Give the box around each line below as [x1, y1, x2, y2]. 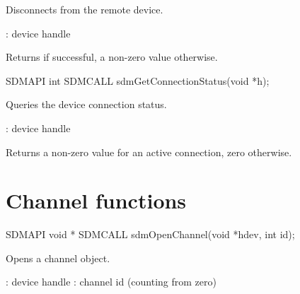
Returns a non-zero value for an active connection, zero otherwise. [6, 144, 292, 159]
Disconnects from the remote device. [6, 2, 163, 16]
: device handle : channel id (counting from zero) [6, 274, 217, 289]
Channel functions [6, 186, 187, 215]
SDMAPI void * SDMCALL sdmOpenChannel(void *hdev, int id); [6, 227, 295, 242]
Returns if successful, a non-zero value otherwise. [6, 49, 218, 64]
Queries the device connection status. [6, 97, 167, 112]
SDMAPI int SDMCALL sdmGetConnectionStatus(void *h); [6, 73, 270, 88]
